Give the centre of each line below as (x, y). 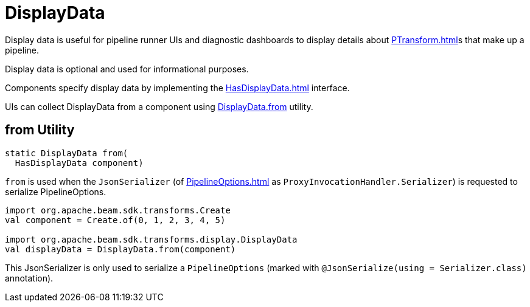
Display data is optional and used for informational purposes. (127, 69)
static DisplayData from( (67, 153)
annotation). (29, 278)
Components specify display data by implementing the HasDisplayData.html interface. (177, 88)
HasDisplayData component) (79, 163)
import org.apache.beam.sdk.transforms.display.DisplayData (151, 239)
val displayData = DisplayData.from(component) (120, 249)
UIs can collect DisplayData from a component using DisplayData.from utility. (159, 106)
